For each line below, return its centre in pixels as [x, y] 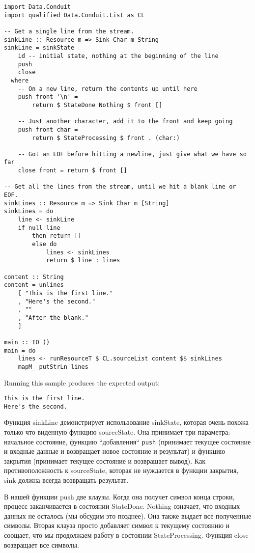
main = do [20, 350]
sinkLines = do [29, 211]
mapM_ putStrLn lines [53, 367]
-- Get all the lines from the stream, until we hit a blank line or [120, 187]
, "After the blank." [53, 318]
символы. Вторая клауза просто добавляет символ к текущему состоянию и [117, 525]
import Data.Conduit [38, 7]
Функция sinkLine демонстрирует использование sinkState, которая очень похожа [126, 422]
